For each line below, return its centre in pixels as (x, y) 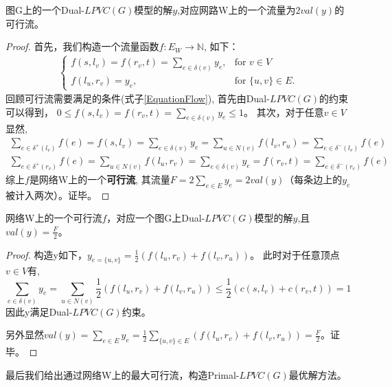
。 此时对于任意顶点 (295, 254)
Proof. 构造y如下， (46, 254)
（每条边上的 (313, 179)
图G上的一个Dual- (45, 10)
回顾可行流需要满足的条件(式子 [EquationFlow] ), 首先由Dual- (138, 98)
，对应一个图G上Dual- (156, 218)
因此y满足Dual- (39, 311)
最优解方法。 (318, 374)
